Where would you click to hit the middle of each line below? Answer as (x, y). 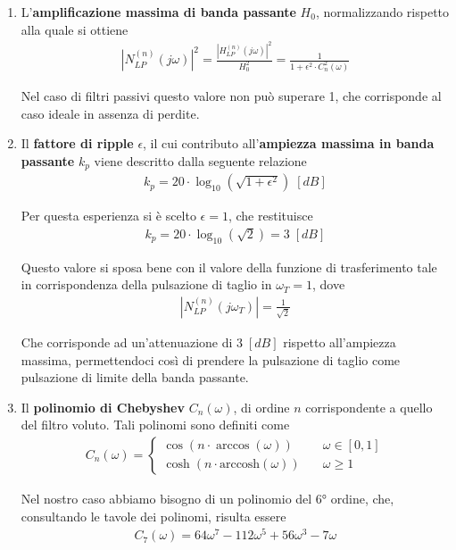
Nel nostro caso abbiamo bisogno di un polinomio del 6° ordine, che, (207, 498)
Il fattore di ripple (77, 143)
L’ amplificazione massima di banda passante (158, 12)
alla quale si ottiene (75, 29)
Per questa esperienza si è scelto (108, 216)
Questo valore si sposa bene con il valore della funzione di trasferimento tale (229, 267)
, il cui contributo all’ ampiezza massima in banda (289, 143)
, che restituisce (270, 216)
